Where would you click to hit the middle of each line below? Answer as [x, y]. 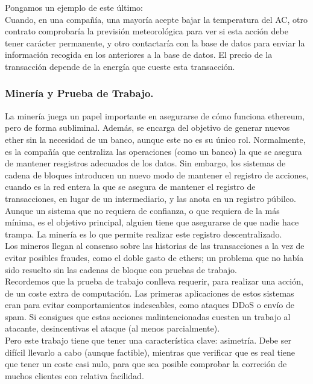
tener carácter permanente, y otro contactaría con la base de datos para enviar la [155, 42]
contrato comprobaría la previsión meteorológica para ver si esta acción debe [147, 31]
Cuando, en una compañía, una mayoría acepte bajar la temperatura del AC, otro [156, 19]
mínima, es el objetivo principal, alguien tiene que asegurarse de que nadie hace [152, 222]
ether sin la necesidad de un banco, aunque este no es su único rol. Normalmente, [155, 139]
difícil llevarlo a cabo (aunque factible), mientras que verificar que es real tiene [150, 352]
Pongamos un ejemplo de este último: [74, 7]
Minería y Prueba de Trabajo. [79, 93]
